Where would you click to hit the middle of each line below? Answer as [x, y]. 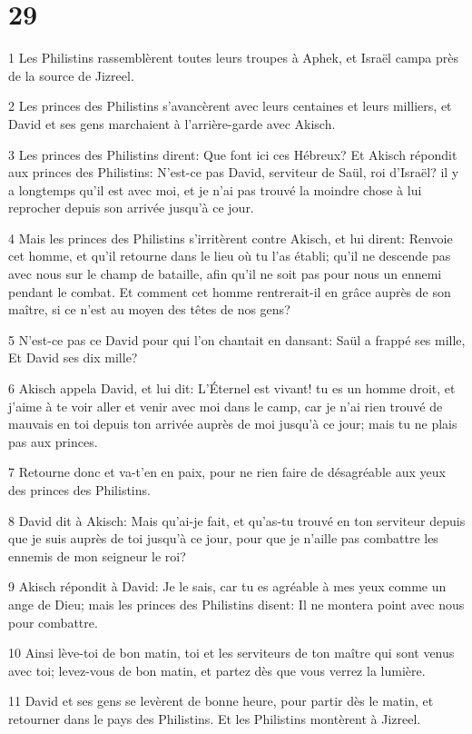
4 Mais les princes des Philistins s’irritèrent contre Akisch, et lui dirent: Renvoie [231, 238]
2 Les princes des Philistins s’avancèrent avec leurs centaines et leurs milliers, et [230, 106]
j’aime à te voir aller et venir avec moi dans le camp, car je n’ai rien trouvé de [226, 406]
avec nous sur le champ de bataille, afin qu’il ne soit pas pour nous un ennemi [225, 274]
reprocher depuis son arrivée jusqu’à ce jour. [131, 208]
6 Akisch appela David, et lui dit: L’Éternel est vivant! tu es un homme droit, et [232, 388]
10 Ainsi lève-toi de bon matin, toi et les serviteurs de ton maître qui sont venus [231, 653]
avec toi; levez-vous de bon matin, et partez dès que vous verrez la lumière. [217, 670]
